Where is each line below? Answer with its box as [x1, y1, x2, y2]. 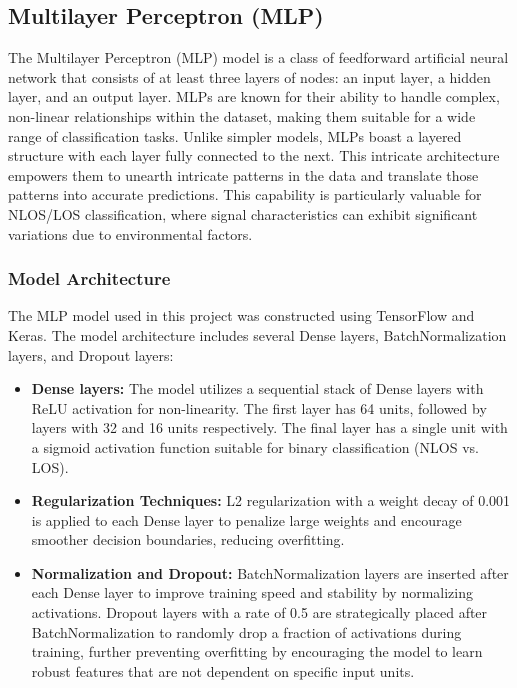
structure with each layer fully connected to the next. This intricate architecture [8, 145, 500, 166]
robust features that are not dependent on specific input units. [31, 660, 415, 681]
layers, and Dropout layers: [8, 344, 174, 365]
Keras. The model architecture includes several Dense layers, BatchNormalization [8, 324, 507, 345]
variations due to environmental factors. [8, 223, 253, 244]
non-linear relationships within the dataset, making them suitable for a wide [8, 105, 476, 126]
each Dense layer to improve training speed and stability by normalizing [31, 582, 473, 603]
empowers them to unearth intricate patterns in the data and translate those [8, 164, 479, 185]
